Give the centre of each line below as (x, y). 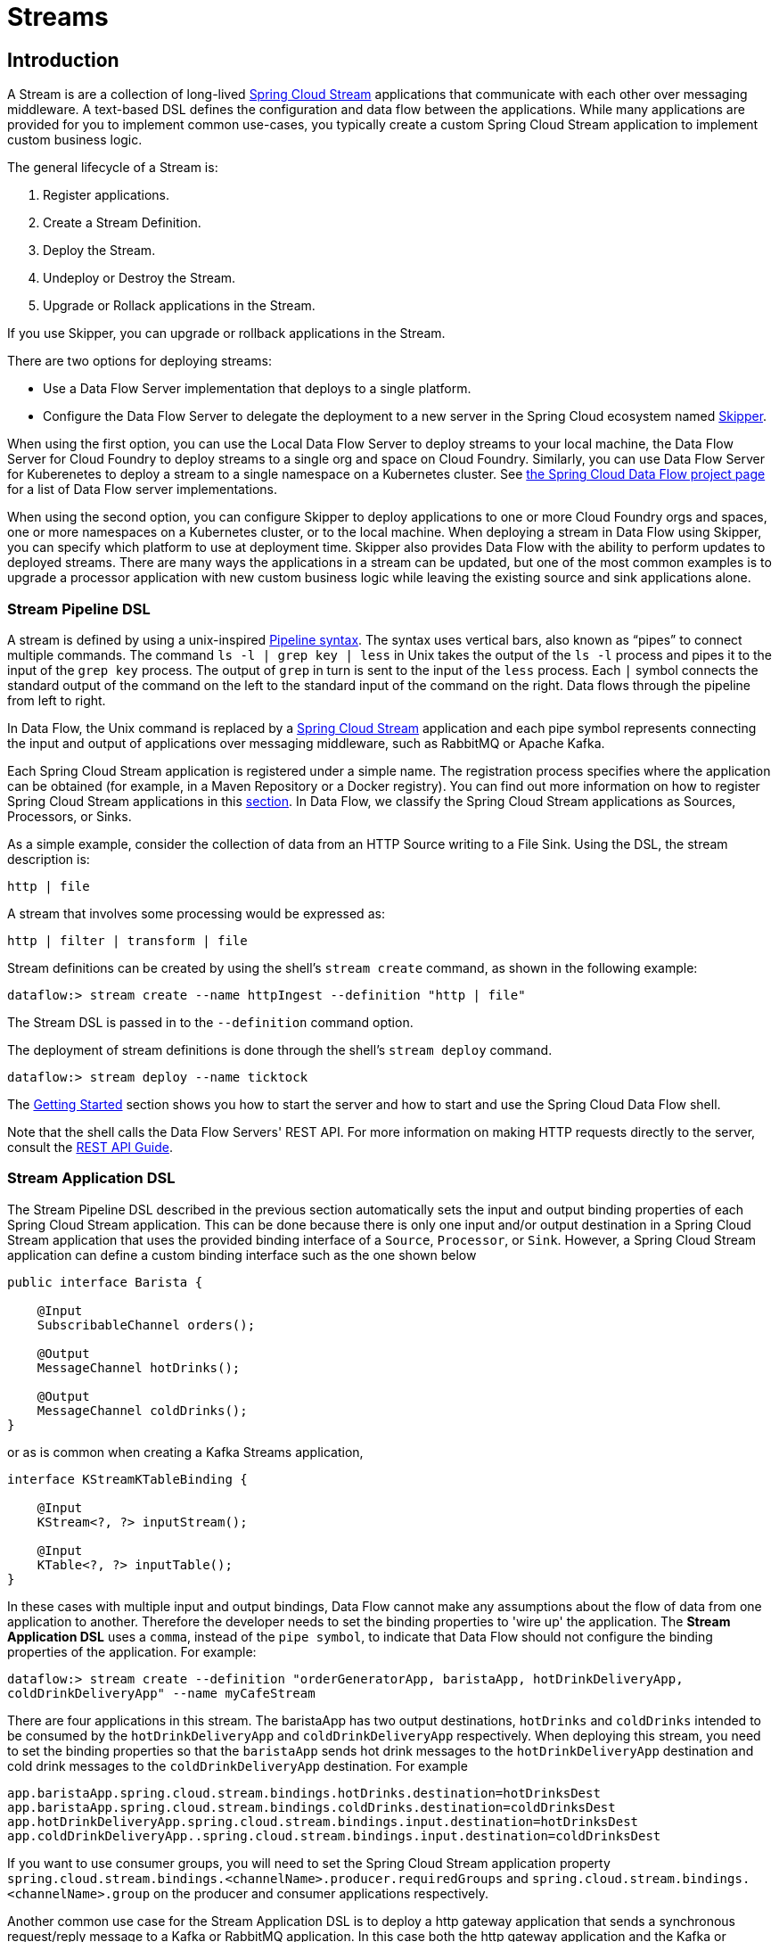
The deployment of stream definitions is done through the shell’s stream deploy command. (280, 1049)
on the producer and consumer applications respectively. (321, 1893)
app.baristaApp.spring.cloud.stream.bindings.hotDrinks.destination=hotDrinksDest (304, 1793)
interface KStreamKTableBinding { (127, 1479)
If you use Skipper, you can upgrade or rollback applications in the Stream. (226, 333)
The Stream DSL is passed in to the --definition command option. (210, 1022)
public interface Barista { (105, 1282)
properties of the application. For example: (132, 1651)
